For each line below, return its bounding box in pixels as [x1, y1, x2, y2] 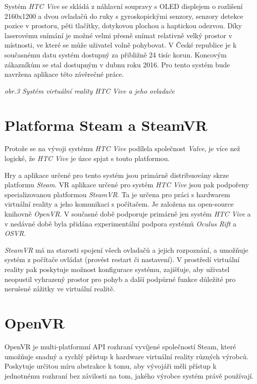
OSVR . [4, 228, 26, 238]
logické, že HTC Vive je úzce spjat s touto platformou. [4, 153, 170, 164]
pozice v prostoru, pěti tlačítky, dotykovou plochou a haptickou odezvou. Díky [4, 20, 242, 31]
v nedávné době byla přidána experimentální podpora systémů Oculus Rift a [4, 218, 237, 228]
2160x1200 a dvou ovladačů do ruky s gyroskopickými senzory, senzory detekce [4, 10, 243, 21]
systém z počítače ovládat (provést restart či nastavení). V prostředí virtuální [4, 254, 240, 265]
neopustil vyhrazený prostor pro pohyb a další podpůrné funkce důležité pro [4, 274, 236, 284]
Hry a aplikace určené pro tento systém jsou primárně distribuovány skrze [4, 169, 229, 180]
